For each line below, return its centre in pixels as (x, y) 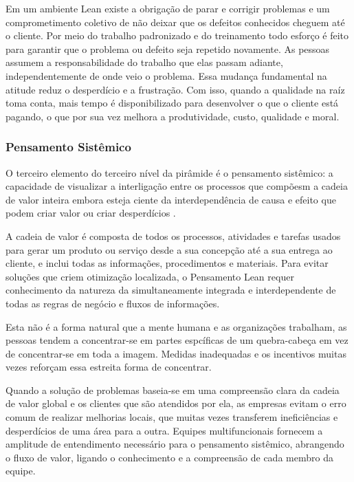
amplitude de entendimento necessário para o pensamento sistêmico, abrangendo (175, 444)
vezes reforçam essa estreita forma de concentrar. (109, 367)
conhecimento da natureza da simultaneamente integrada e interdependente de (171, 290)
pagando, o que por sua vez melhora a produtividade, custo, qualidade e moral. (173, 116)
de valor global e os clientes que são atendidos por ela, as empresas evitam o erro (176, 403)
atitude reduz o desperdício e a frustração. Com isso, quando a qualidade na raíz (175, 89)
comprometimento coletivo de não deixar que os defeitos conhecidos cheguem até (175, 22)
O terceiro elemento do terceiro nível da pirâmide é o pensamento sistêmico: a (169, 172)
